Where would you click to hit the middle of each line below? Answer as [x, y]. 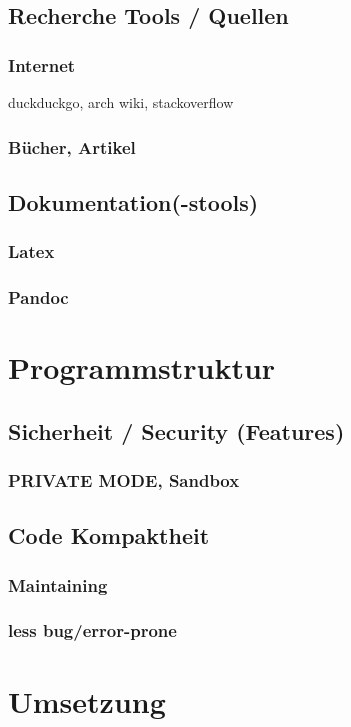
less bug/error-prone [92, 630]
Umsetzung [87, 700]
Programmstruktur [142, 367]
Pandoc [38, 296]
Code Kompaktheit [109, 535]
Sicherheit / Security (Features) [176, 430]
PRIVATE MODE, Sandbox [124, 479]
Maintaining [58, 584]
